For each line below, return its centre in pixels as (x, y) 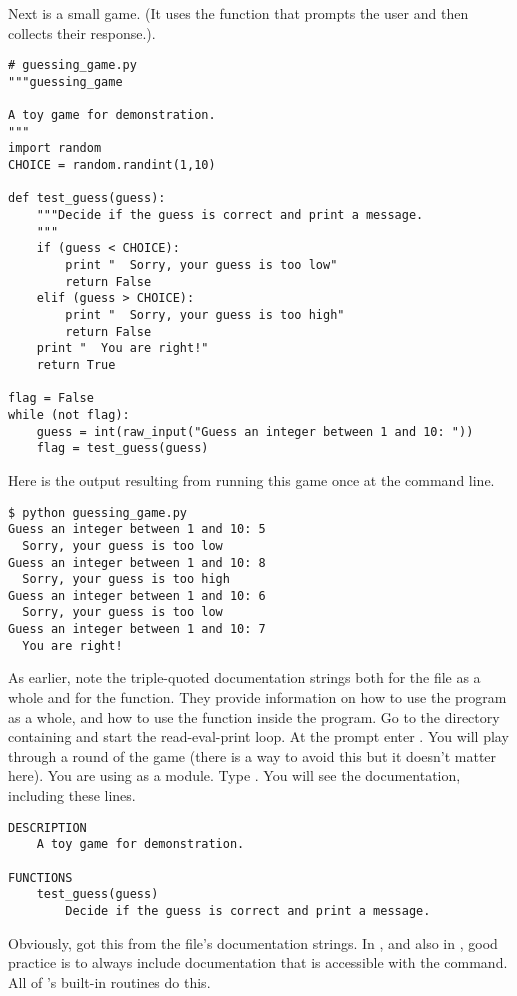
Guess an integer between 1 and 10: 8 (137, 562)
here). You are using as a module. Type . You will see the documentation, (234, 775)
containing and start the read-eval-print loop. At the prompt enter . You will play (258, 736)
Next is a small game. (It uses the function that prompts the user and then (238, 13)
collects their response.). (82, 32)
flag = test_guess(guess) (122, 448)
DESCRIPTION (47, 827)
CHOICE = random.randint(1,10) (112, 165)
